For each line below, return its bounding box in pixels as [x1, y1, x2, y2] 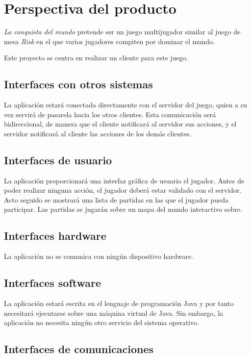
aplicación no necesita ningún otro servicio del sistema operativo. [4, 317, 199, 328]
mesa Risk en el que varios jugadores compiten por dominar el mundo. [4, 36, 215, 46]
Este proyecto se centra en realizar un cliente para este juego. [4, 52, 188, 63]
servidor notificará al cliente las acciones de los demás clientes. [4, 128, 192, 138]
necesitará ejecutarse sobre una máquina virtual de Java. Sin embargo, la [4, 307, 224, 318]
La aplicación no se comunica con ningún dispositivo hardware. [4, 251, 193, 261]
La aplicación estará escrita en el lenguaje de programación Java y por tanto [4, 298, 234, 308]
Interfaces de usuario [4, 152, 112, 167]
